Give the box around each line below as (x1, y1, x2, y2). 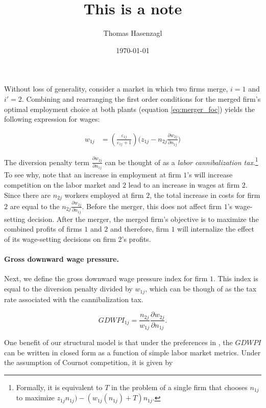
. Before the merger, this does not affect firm (82, 200, 222, 211)
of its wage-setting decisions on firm (4, 234, 116, 244)
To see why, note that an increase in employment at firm (4, 169, 181, 180)
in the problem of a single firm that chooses (111, 381, 248, 392)
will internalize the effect (177, 223, 255, 234)
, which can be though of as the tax (145, 283, 257, 294)
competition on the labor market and (4, 179, 120, 190)
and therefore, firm (110, 223, 169, 234)
